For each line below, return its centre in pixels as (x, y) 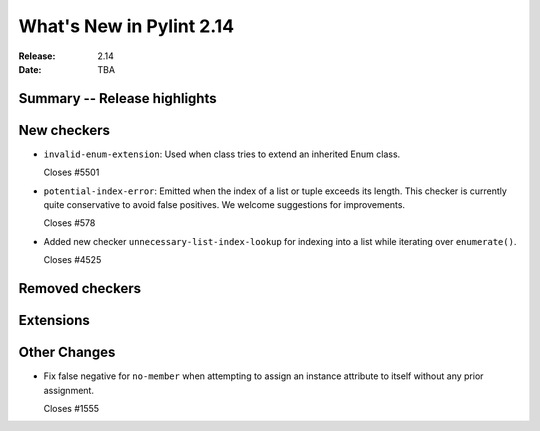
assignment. (69, 390)
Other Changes (67, 352)
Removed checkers (80, 288)
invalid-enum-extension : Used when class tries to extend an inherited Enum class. (222, 154)
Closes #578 (69, 223)
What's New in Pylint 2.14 (126, 26)
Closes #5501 (71, 172)
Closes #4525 (72, 260)
